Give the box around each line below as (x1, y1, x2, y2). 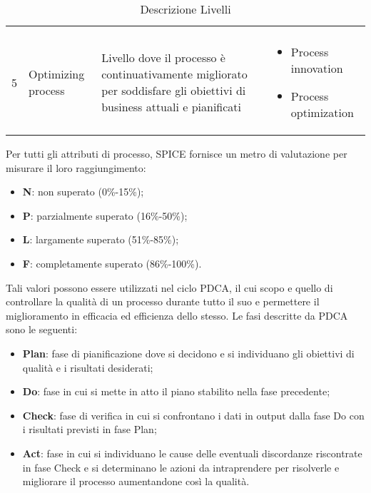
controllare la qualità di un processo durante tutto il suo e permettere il (6, 294, 320, 309)
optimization (290, 104, 354, 121)
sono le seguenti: (6, 322, 78, 337)
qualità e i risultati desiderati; (22, 360, 153, 375)
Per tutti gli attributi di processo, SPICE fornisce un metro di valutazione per (6, 146, 347, 161)
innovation (290, 60, 343, 76)
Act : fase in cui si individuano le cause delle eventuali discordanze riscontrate (22, 445, 362, 460)
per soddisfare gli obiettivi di (101, 82, 246, 98)
